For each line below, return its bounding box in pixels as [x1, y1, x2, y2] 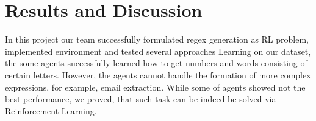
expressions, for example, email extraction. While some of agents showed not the [5, 80, 306, 93]
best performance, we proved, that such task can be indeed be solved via [5, 92, 276, 105]
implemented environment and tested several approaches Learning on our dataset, [5, 44, 311, 57]
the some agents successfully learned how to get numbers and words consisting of [5, 57, 307, 69]
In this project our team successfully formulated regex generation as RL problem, [5, 33, 309, 46]
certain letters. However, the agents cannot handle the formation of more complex [5, 68, 311, 81]
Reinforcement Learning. [5, 104, 97, 117]
